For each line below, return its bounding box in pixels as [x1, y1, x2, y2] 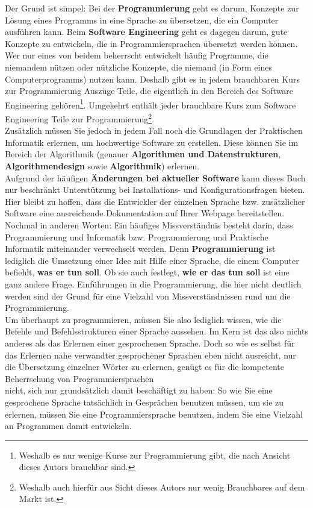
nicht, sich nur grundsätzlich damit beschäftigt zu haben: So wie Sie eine [5, 384, 273, 397]
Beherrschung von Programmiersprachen [5, 372, 154, 384]
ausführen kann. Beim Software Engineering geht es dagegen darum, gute [5, 25, 288, 38]
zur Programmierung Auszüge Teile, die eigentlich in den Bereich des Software [5, 84, 294, 97]
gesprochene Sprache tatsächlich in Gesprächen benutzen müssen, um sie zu [5, 395, 284, 408]
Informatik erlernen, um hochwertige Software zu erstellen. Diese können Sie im [5, 136, 299, 148]
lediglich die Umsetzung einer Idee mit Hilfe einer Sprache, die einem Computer [5, 254, 299, 266]
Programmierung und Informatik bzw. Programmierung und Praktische [5, 230, 268, 243]
